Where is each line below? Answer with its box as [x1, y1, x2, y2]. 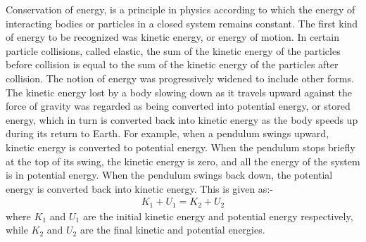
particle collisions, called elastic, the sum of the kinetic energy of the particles [6, 43, 341, 58]
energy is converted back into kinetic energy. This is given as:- [6, 181, 273, 196]
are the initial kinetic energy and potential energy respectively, [82, 208, 353, 223]
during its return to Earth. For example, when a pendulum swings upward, [6, 126, 329, 141]
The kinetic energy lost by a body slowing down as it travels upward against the [6, 84, 353, 99]
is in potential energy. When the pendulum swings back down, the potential [6, 167, 333, 182]
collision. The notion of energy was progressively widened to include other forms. [6, 70, 354, 85]
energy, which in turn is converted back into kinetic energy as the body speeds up [6, 112, 358, 127]
